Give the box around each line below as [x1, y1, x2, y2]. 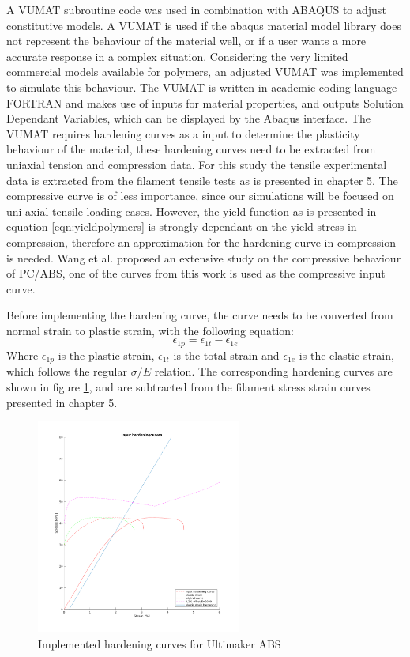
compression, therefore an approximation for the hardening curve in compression [6, 233, 396, 250]
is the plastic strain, [58, 346, 155, 363]
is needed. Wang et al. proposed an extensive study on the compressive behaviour [6, 249, 401, 266]
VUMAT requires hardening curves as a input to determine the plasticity [6, 125, 360, 142]
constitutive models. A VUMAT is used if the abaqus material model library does [6, 17, 401, 33]
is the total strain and [173, 346, 280, 363]
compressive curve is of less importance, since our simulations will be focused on [6, 187, 394, 204]
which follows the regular [6, 363, 127, 379]
